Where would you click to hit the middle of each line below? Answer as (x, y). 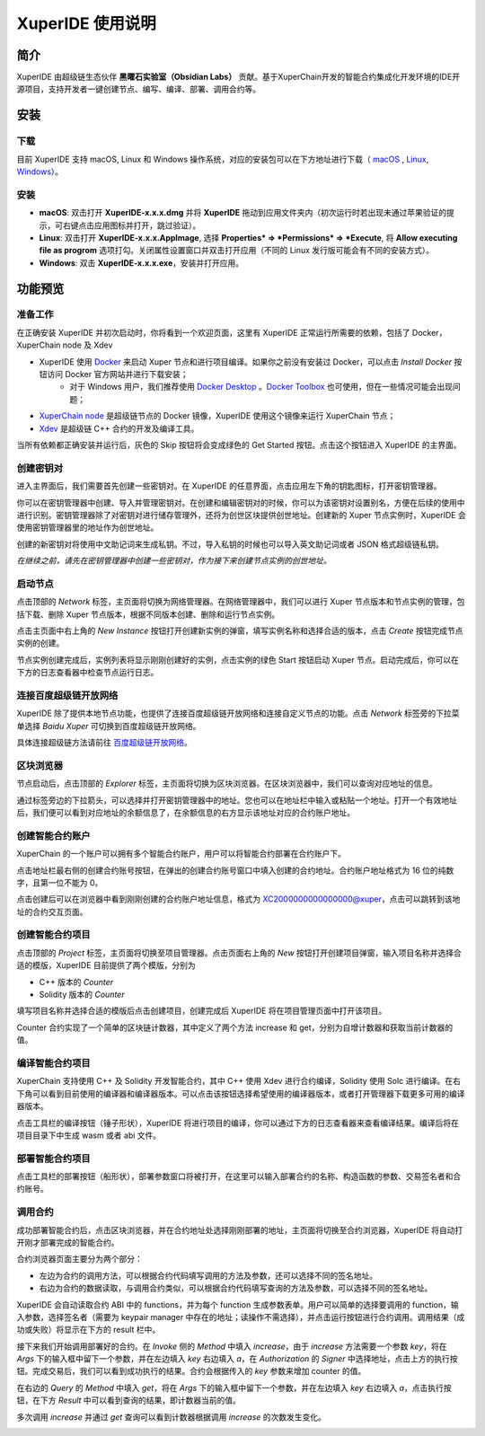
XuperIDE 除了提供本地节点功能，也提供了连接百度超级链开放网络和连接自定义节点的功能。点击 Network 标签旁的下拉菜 (238, 713)
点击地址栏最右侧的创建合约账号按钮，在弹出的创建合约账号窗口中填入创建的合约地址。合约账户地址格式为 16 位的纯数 (235, 870)
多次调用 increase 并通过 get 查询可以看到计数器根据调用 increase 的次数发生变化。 (172, 1417)
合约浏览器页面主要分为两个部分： (79, 1259)
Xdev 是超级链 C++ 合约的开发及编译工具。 (119, 428)
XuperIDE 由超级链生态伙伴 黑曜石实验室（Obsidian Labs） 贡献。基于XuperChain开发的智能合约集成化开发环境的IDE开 (238, 77)
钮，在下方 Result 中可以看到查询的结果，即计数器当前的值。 (129, 1400)
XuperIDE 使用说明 (86, 23)
